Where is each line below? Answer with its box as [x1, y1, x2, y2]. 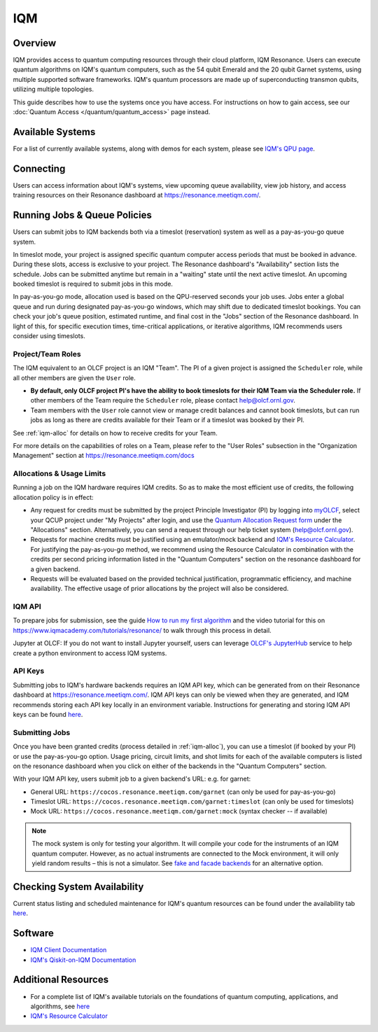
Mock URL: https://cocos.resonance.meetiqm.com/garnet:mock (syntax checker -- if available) [30, 807, 328, 816]
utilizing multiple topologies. [13, 85, 94, 94]
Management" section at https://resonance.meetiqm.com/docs [13, 452, 195, 460]
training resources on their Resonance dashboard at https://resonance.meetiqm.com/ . [13, 191, 261, 200]
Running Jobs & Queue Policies [13, 209, 152, 221]
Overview [13, 37, 57, 49]
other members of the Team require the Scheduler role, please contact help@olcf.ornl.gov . [30, 396, 295, 405]
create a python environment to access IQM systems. [13, 648, 167, 657]
